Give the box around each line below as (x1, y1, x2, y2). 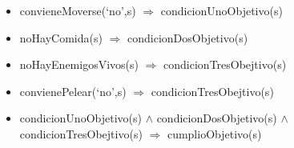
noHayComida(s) (19, 29, 103, 46)
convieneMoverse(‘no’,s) (19, 2, 136, 18)
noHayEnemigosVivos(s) (19, 56, 139, 73)
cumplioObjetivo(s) (167, 125, 262, 142)
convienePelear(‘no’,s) (19, 82, 127, 99)
